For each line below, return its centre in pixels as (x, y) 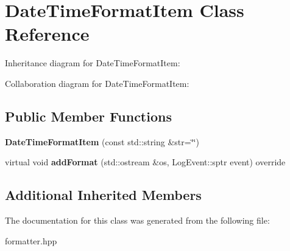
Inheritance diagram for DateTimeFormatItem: (93, 63)
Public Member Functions (88, 116)
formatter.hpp (31, 240)
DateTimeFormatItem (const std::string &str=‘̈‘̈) (102, 141)
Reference (47, 34)
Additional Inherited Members (103, 195)
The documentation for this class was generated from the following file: (137, 220)
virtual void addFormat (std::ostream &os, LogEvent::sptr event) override (145, 162)
